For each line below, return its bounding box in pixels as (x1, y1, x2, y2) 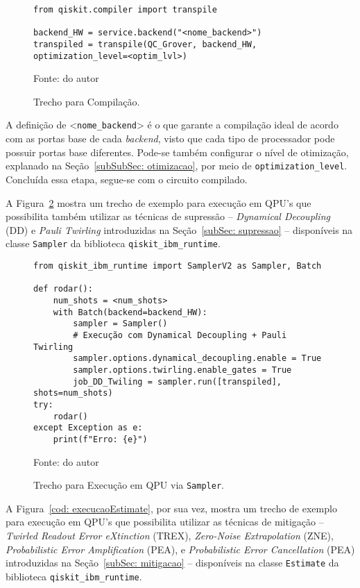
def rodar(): (33, 284, 93, 294)
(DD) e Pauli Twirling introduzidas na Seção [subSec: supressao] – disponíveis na (6, 222, 353, 237)
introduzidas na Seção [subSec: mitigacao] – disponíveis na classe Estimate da (6, 555, 339, 570)
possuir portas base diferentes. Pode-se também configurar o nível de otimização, (6, 144, 349, 159)
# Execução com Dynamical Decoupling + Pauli (73, 330, 287, 340)
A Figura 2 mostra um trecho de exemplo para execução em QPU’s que (6, 195, 311, 210)
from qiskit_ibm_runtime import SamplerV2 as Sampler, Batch (33, 261, 322, 271)
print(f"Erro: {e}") (53, 434, 148, 444)
